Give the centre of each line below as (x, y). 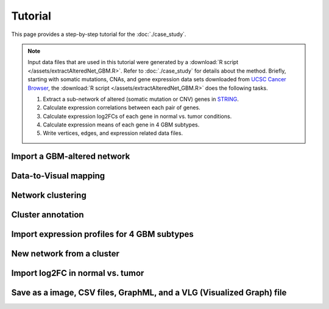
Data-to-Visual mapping (58, 176)
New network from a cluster (65, 254)
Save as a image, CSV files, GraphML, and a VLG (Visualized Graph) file (149, 293)
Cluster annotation (48, 215)
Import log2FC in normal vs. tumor (78, 273)
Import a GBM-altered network (71, 157)
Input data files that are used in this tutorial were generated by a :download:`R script (133, 62)
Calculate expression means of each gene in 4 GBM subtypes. (121, 125)
